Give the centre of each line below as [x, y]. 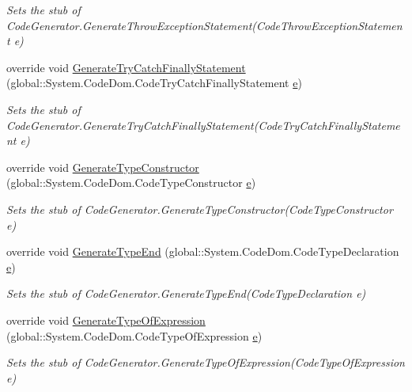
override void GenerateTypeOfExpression [106, 320]
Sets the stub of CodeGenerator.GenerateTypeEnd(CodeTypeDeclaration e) [186, 293]
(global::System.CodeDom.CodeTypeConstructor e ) [131, 183]
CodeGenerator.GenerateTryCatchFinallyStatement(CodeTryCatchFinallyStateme [203, 125]
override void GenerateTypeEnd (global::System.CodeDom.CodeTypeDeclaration [203, 251]
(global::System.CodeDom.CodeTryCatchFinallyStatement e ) [154, 83]
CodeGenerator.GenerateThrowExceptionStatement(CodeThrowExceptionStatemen [204, 25]
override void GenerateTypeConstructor [103, 167]
